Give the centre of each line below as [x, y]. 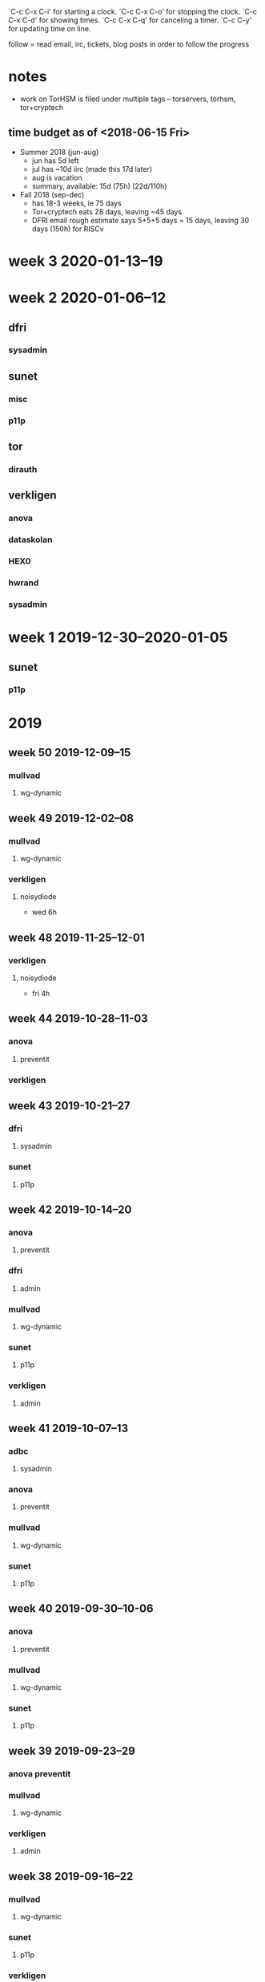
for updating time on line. [50, 28]
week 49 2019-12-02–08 [71, 818]
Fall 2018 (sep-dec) [52, 194]
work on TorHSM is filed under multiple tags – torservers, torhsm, [128, 99]
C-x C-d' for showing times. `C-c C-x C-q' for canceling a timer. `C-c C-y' [130, 20]
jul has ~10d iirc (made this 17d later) [92, 169]
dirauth [23, 469]
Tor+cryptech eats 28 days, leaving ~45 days [107, 211]
